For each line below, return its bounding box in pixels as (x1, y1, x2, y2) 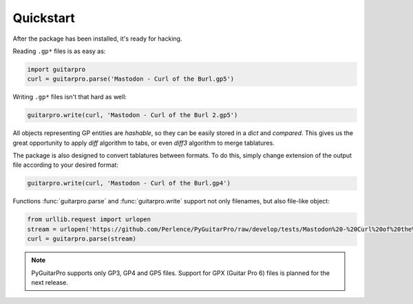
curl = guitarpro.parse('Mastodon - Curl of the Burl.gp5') (27, 75, 235, 83)
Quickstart (12, 10, 76, 26)
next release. (31, 278, 68, 286)
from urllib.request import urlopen (27, 216, 151, 223)
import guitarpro (27, 65, 86, 73)
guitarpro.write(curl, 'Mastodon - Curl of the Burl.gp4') (27, 179, 231, 188)
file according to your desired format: (12, 161, 118, 169)
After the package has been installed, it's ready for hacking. (12, 34, 182, 43)
